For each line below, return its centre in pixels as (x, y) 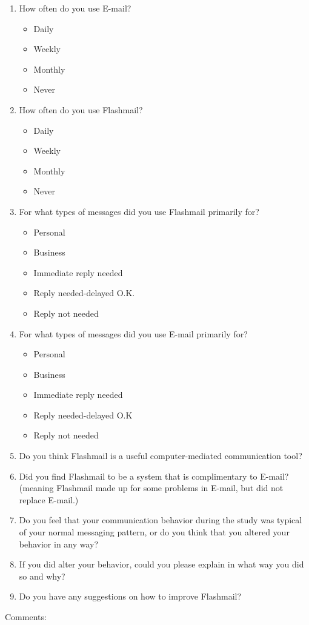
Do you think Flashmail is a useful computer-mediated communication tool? (161, 456)
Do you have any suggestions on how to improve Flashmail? (130, 596)
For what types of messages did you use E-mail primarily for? (133, 333)
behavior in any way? (59, 544)
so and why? (42, 576)
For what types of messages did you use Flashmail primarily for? (139, 211)
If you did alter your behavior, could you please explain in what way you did (161, 564)
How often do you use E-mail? (75, 8)
